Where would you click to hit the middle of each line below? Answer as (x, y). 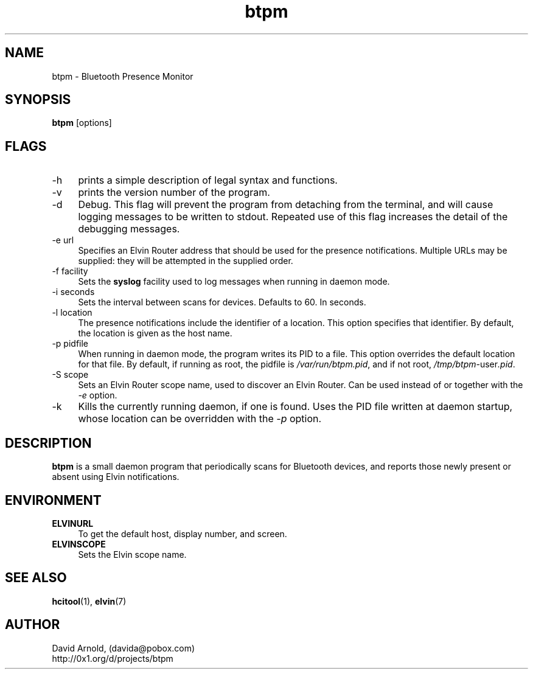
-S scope (70, 375)
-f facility (70, 271)
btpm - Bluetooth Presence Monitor (123, 76)
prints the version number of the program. (174, 193)
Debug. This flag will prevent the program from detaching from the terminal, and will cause (286, 205)
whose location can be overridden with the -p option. (200, 419)
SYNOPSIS (38, 100)
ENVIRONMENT (53, 500)
